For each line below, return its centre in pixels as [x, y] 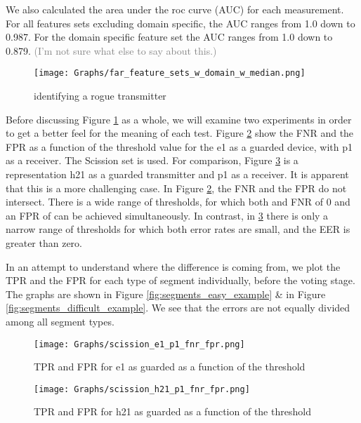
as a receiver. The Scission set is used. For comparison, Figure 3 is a [152, 160]
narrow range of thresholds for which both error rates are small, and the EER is [178, 229]
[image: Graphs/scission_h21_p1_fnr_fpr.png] [142, 389]
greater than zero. [44, 242]
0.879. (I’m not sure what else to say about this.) [111, 50]
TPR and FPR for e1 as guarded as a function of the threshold [170, 367]
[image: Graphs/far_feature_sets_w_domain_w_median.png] [170, 73]
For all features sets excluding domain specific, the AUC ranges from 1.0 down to [180, 23]
